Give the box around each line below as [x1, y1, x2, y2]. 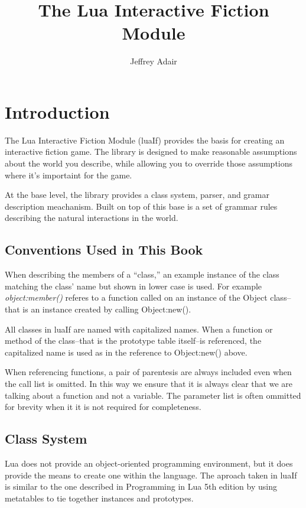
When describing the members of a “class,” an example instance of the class [5, 268, 279, 281]
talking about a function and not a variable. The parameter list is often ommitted [5, 389, 301, 401]
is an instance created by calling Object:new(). [22, 302, 191, 315]
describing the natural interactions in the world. [5, 211, 178, 224]
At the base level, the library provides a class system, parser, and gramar [5, 188, 269, 201]
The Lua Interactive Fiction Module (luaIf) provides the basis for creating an [5, 133, 285, 146]
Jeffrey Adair [130, 55, 177, 67]
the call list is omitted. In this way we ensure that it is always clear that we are [5, 377, 292, 389]
